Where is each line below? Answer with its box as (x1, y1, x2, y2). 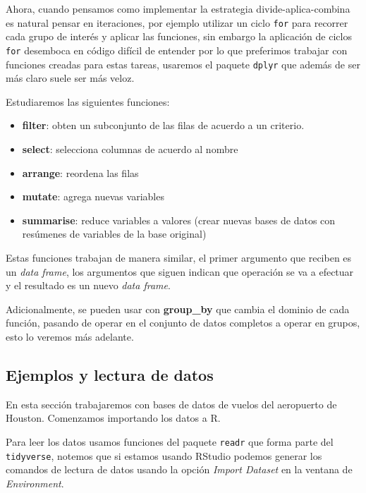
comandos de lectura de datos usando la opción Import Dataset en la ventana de (6, 462, 353, 477)
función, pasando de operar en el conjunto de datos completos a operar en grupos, (6, 315, 360, 330)
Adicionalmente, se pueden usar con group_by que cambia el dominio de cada (6, 301, 350, 316)
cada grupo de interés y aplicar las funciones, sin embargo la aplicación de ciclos (6, 29, 352, 44)
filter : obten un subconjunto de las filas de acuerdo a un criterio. (22, 118, 305, 133)
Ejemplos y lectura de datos (6, 363, 214, 385)
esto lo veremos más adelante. (6, 329, 134, 343)
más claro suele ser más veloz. (6, 71, 135, 85)
